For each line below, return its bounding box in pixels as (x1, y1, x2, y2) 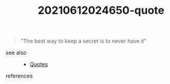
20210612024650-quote (38, 4, 165, 17)
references (5, 73, 33, 80)
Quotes (29, 61, 48, 68)
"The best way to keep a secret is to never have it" (20, 37, 147, 45)
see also (5, 49, 27, 56)
